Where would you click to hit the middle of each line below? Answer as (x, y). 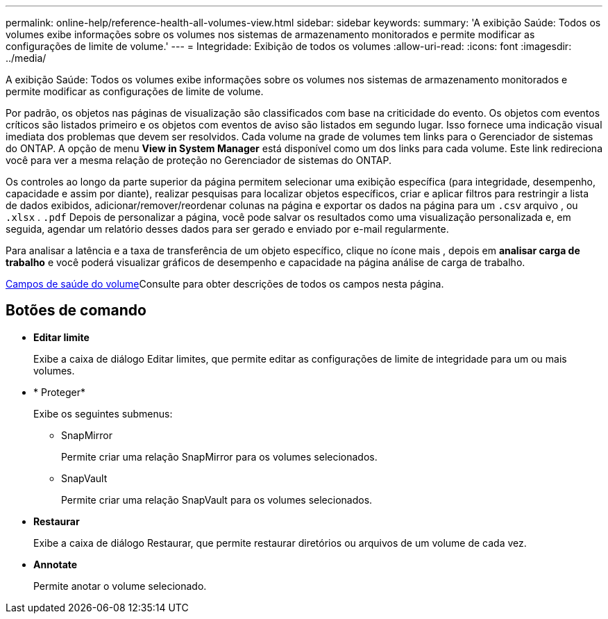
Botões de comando (76, 311)
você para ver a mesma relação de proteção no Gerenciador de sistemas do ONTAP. (199, 160)
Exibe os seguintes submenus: (103, 413)
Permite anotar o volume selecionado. (120, 586)
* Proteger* (59, 392)
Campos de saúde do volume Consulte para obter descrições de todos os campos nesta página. (225, 284)
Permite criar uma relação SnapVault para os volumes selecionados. (217, 500)
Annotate (56, 564)
